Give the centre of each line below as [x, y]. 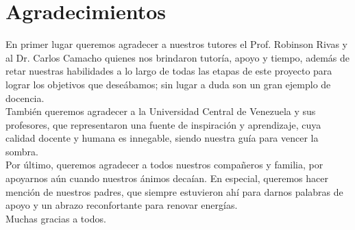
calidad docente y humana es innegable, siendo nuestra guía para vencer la [162, 138]
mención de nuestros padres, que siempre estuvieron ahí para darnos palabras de [174, 191]
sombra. [22, 151]
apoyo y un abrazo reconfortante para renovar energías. [122, 205]
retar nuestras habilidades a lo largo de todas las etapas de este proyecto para [169, 71]
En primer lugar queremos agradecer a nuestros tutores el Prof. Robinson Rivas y [176, 44]
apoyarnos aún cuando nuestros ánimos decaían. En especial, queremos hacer [167, 178]
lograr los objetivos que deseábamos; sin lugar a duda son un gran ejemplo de [168, 84]
